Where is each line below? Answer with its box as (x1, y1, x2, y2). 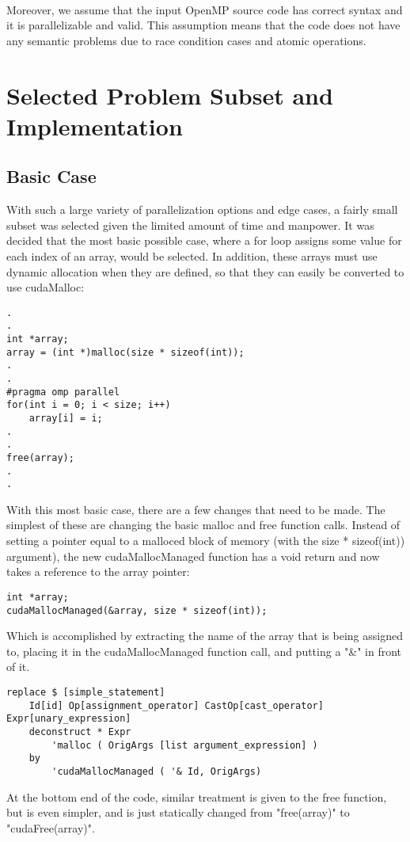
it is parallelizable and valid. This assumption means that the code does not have (6, 17, 401, 33)
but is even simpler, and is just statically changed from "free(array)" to (6, 804, 350, 821)
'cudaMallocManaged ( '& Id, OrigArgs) (51, 765, 262, 777)
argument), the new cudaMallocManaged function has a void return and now (6, 547, 380, 564)
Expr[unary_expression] (6, 713, 131, 725)
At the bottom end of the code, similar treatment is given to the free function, (6, 788, 387, 805)
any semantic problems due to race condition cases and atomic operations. (6, 32, 366, 48)
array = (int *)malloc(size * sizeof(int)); (6, 346, 245, 358)
